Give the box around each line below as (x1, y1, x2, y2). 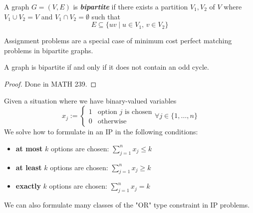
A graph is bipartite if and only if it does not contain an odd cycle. (4, 62, 209, 72)
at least (15, 162, 42, 172)
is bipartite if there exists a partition (73, 1, 188, 11)
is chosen (124, 108, 152, 116)
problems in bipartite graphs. (4, 45, 93, 55)
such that (91, 11, 120, 21)
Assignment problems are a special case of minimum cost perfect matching (4, 35, 232, 46)
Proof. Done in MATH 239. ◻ (4, 78, 97, 89)
